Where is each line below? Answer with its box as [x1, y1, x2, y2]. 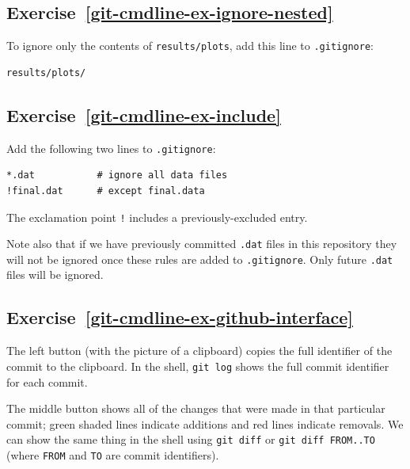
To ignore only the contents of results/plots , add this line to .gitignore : [6, 37, 374, 54]
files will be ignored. [6, 266, 104, 283]
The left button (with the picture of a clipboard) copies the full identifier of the [6, 342, 393, 359]
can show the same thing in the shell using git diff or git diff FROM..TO [6, 431, 375, 448]
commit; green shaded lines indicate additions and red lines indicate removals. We [6, 415, 404, 432]
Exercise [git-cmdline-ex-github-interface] [6, 305, 353, 330]
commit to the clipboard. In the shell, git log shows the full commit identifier [6, 357, 389, 374]
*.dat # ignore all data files [6, 170, 228, 181]
